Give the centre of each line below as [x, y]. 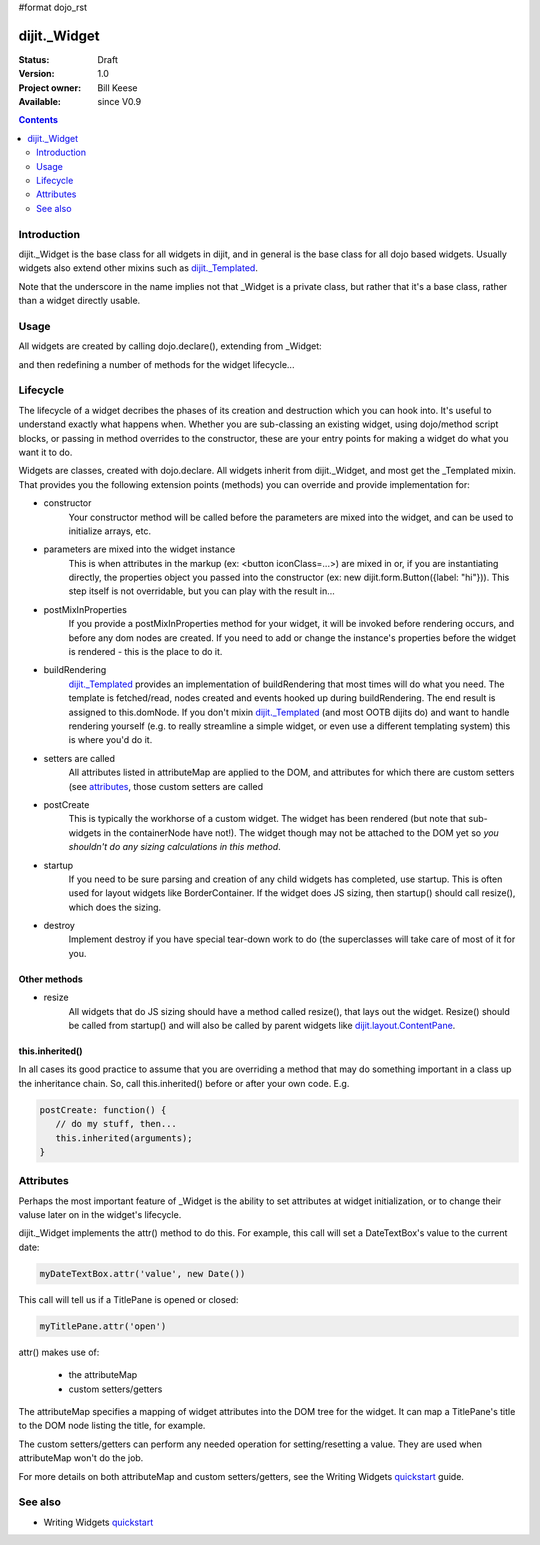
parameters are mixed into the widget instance [139, 549]
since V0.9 [119, 102]
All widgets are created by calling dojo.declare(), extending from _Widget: [170, 346]
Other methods [51, 979]
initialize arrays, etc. [110, 531]
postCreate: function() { [103, 1109]
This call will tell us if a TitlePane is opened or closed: [128, 1299]
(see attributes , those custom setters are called [166, 786]
